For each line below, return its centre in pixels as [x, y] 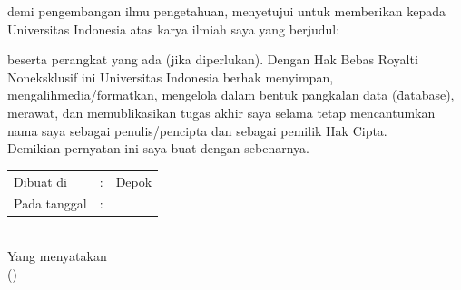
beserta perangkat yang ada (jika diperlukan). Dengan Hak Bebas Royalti [213, 59]
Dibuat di [40, 181]
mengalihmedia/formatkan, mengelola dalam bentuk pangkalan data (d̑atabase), [231, 95]
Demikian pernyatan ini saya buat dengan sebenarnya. [158, 148]
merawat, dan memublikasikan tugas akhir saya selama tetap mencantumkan [221, 112]
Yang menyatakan [57, 256]
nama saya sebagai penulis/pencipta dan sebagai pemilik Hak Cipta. [197, 130]
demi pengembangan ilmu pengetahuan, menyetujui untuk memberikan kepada [227, 11]
